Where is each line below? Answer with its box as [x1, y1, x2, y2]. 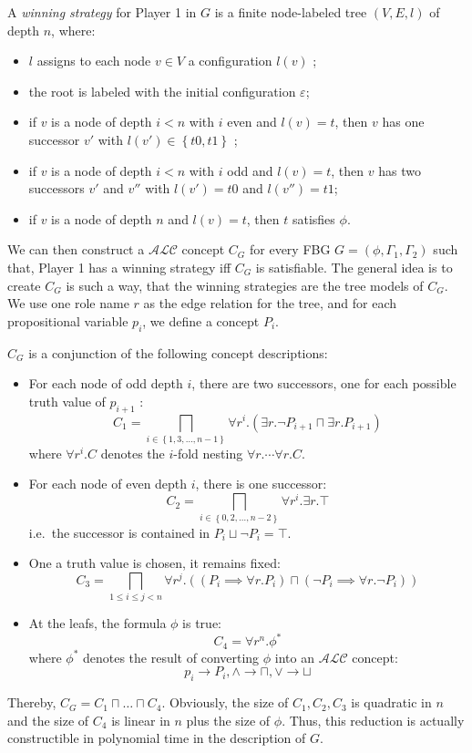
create [7, 275, 41, 294]
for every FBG [249, 240, 331, 259]
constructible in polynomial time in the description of [7, 728, 306, 748]
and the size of [7, 710, 89, 729]
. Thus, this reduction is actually [282, 710, 465, 729]
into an [274, 647, 314, 666]
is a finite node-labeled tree [214, 3, 367, 21]
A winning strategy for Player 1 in [7, 3, 197, 21]
